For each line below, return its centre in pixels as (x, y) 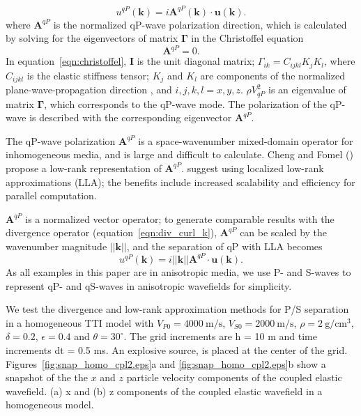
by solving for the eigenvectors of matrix (92, 38)
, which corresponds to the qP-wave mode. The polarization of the (185, 103)
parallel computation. (51, 195)
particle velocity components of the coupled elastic (234, 377)
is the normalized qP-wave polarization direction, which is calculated (200, 24)
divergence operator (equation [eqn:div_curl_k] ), (112, 232)
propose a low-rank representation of (84, 168)
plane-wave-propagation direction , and (89, 90)
